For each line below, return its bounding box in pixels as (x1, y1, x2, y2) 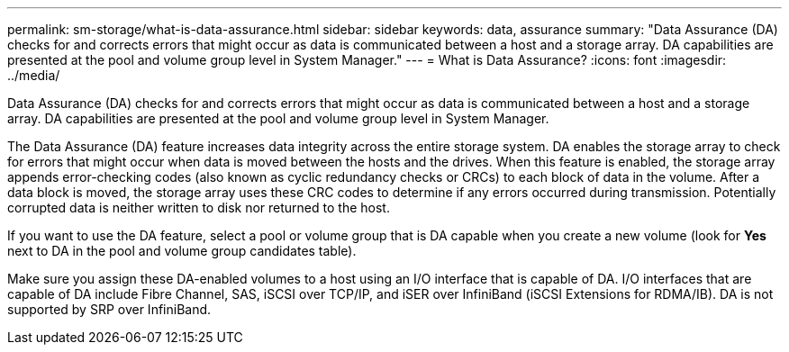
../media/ (7, 68, 60, 83)
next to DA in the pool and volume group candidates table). (7, 243, 357, 258)
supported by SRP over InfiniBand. (7, 302, 212, 317)
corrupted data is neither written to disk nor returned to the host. (7, 200, 390, 215)
